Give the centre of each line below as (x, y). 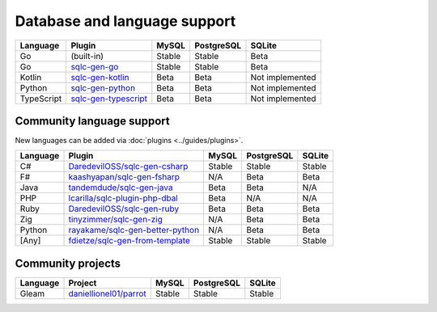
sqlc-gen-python (103, 87)
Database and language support (125, 21)
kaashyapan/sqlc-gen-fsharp (124, 177)
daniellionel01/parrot (107, 293)
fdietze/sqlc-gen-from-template (129, 241)
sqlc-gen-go (95, 66)
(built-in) (87, 56)
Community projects (68, 263)
